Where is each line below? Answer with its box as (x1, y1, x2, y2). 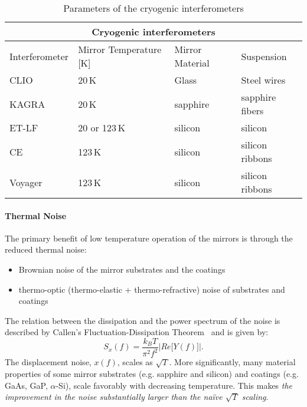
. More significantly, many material (169, 356, 296, 368)
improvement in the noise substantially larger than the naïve (5, 391, 223, 403)
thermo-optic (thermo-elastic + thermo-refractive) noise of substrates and (18, 283, 285, 295)
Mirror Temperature (78, 42, 162, 56)
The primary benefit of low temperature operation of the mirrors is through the (5, 231, 293, 244)
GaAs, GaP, (5, 379, 48, 391)
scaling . (241, 391, 269, 403)
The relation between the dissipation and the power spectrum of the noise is (5, 314, 280, 326)
